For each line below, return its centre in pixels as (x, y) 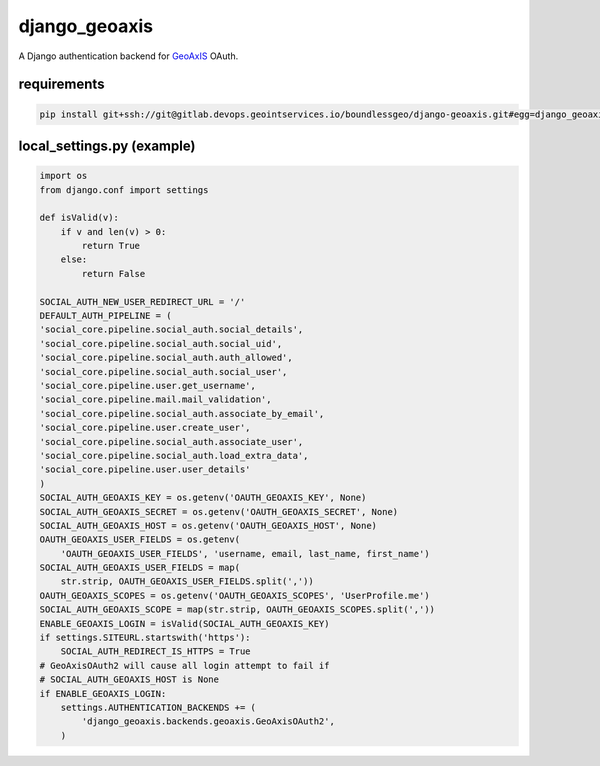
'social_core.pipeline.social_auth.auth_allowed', (166, 358)
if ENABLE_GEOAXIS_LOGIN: (103, 693)
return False (113, 273)
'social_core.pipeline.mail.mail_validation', (155, 399)
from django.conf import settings (124, 189)
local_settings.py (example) (107, 145)
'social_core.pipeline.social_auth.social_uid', (161, 343)
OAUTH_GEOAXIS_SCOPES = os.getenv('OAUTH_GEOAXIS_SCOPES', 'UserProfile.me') (234, 595)
